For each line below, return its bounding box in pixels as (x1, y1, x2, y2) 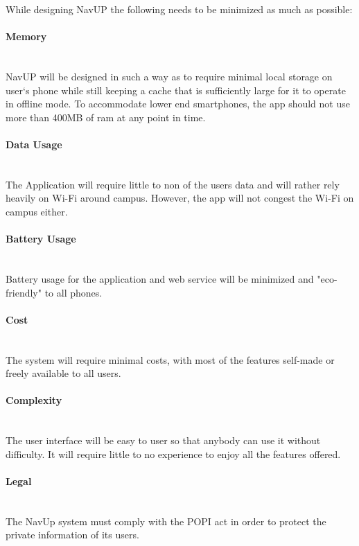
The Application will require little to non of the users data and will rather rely (6, 177, 340, 191)
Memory (6, 29, 47, 44)
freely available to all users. (6, 366, 121, 380)
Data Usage (6, 136, 62, 151)
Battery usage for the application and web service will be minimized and (6, 271, 314, 285)
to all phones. (44, 285, 103, 299)
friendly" (6, 285, 42, 299)
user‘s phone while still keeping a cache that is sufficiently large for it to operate (6, 82, 346, 97)
